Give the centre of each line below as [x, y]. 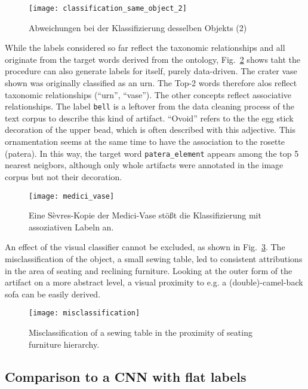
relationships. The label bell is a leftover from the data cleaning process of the [150, 106]
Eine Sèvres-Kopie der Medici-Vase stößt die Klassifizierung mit [145, 215]
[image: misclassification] [84, 313]
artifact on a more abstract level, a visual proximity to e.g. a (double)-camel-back [154, 282]
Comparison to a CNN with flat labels [126, 376]
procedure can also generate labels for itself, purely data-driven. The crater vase [151, 71]
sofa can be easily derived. [53, 294]
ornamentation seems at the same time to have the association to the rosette [145, 142]
